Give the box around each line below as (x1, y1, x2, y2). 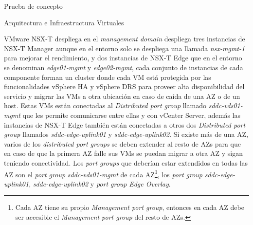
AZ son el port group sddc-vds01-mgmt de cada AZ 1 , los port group (4, 168, 203, 179)
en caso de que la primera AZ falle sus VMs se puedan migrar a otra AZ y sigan (4, 148, 243, 158)
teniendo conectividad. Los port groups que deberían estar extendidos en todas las (4, 157, 248, 168)
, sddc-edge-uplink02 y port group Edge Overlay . (29, 178, 171, 188)
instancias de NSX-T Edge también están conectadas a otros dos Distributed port (4, 119, 246, 130)
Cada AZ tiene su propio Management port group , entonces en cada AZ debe (15, 202, 244, 212)
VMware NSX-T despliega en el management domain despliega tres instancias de (4, 34, 245, 44)
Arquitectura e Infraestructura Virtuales (4, 17, 124, 27)
